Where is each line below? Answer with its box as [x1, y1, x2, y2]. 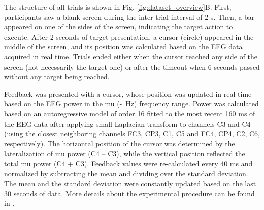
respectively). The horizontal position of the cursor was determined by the [4, 138, 235, 148]
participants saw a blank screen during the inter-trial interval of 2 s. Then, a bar [4, 11, 255, 22]
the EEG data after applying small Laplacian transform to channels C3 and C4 [4, 118, 251, 129]
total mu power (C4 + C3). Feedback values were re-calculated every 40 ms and [4, 158, 253, 168]
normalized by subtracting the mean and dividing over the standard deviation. [4, 168, 248, 178]
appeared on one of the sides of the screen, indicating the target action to [4, 21, 233, 32]
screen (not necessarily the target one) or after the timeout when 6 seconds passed [4, 61, 260, 72]
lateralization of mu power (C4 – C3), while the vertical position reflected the [4, 148, 245, 159]
